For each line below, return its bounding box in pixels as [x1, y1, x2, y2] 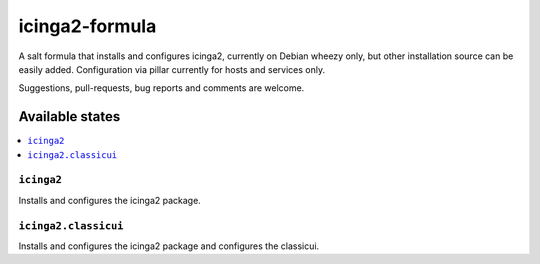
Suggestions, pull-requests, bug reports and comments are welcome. [18, 82, 305, 94]
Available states [18, 108, 121, 125]
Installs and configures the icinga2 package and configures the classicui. [18, 240, 320, 252]
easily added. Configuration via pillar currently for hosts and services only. [18, 63, 325, 75]
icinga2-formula [18, 15, 157, 37]
